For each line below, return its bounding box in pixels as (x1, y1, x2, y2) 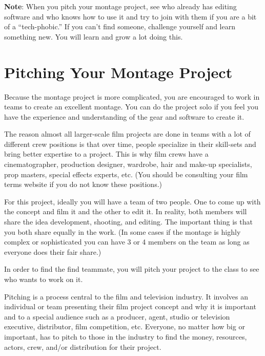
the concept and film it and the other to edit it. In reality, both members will (4, 206, 247, 217)
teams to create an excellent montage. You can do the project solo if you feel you (4, 101, 259, 112)
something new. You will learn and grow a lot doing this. (4, 31, 183, 42)
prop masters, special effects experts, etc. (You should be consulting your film (4, 168, 248, 179)
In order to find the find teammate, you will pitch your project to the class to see (4, 264, 259, 274)
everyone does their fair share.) (4, 246, 101, 257)
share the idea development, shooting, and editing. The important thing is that (4, 216, 253, 227)
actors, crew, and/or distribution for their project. (4, 341, 161, 352)
